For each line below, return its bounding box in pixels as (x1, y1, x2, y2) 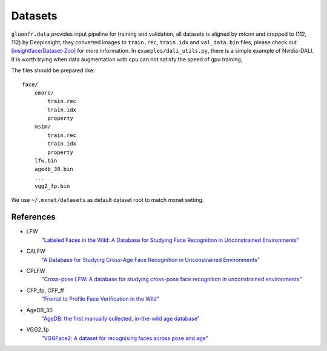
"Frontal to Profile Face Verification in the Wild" (41, 295, 160, 303)
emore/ (34, 89, 54, 96)
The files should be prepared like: (11, 67, 95, 74)
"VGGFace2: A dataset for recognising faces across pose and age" (41, 334, 208, 342)
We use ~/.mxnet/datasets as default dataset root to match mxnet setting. (11, 196, 204, 203)
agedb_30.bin (34, 165, 73, 173)
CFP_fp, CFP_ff (26, 287, 65, 294)
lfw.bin (34, 158, 58, 164)
